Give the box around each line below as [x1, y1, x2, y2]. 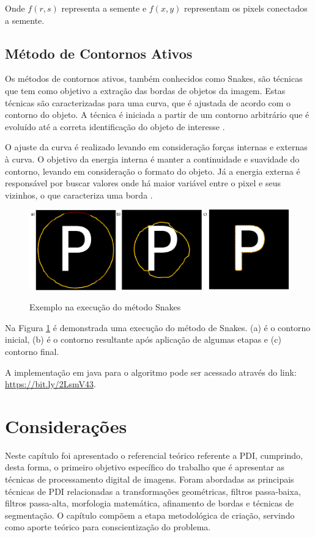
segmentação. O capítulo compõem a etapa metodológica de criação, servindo [5, 508, 295, 521]
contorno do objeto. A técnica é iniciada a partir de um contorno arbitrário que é [5, 108, 309, 121]
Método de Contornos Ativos [5, 43, 193, 62]
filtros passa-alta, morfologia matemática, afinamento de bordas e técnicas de [5, 497, 294, 510]
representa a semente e [61, 2, 147, 14]
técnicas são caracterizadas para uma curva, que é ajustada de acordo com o [5, 96, 291, 109]
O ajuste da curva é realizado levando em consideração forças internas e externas [5, 141, 308, 153]
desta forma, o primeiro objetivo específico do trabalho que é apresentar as [5, 461, 285, 473]
